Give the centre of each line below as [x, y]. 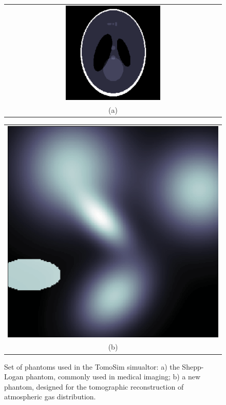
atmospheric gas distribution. [50, 397]
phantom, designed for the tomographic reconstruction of [94, 386]
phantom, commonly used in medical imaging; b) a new [113, 377]
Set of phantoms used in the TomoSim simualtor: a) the [92, 366]
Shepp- [193, 366]
